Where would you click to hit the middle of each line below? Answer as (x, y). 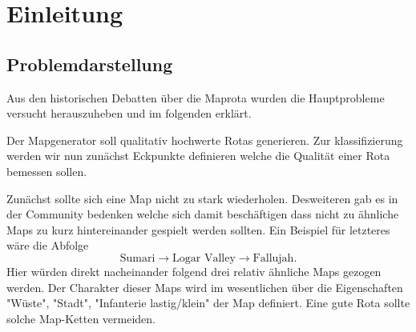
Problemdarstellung (90, 64)
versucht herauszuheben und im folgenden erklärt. (129, 113)
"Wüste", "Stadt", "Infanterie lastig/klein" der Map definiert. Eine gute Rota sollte (208, 303)
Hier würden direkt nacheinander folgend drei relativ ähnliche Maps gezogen (194, 271)
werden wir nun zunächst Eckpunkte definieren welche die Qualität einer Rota (198, 156)
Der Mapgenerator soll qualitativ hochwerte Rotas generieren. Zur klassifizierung (205, 140)
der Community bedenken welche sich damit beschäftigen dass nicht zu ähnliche (203, 214)
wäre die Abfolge (48, 245)
